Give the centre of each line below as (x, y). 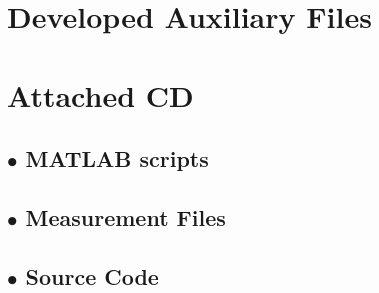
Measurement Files (125, 216)
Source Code (92, 275)
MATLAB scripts (117, 158)
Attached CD (100, 94)
